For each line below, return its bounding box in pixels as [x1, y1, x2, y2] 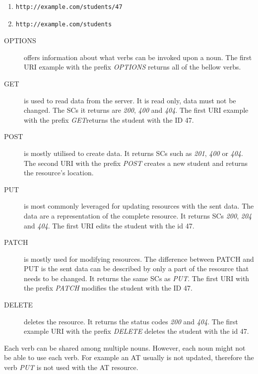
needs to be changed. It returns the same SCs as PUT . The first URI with [24, 273, 250, 283]
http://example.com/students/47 [15, 3, 123, 10]
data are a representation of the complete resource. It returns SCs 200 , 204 [24, 210, 252, 221]
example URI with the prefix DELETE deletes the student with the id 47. [24, 326, 249, 336]
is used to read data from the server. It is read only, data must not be [24, 95, 236, 105]
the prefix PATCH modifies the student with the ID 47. [24, 283, 193, 293]
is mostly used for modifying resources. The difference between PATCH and [24, 253, 254, 264]
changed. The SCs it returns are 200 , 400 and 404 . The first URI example [24, 105, 249, 115]
